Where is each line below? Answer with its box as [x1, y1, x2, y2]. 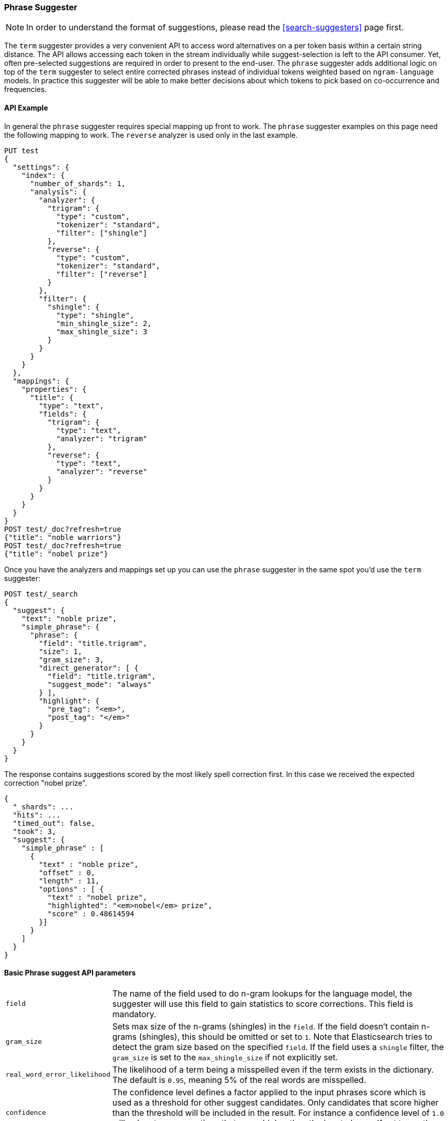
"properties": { [21, 385, 87, 393]
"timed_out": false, [12, 819, 96, 827]
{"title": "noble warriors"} [4, 533, 121, 541]
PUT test [4, 146, 39, 155]
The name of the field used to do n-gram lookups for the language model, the [112, 988, 413, 999]
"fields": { [39, 409, 87, 418]
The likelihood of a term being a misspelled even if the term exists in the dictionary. [112, 1064, 434, 1075]
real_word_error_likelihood [6, 1071, 111, 1079]
